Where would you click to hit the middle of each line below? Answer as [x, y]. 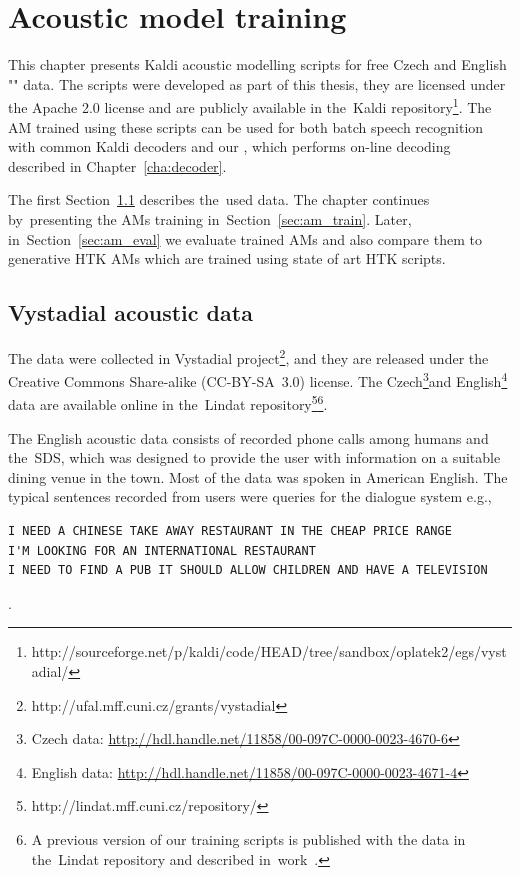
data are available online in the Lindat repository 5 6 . [168, 403]
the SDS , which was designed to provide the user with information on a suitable [254, 457]
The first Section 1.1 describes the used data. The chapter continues [219, 199]
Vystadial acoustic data [130, 312]
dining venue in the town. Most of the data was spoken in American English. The [258, 476]
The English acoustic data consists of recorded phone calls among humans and [248, 437]
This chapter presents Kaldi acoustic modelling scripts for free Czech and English [257, 64]
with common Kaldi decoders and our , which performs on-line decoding [229, 146]
